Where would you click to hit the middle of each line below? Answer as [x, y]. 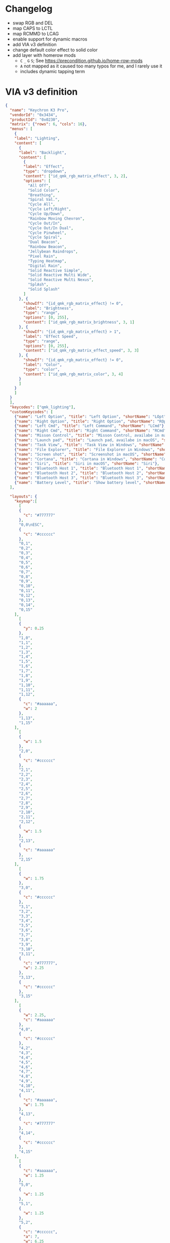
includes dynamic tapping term [52, 71]
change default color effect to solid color [55, 50]
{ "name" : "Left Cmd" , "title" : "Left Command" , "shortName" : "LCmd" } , [90, 426]
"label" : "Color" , [43, 365]
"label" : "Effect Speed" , [51, 336]
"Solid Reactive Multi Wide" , [60, 275]
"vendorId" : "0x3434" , [34, 115]
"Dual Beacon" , [44, 242]
